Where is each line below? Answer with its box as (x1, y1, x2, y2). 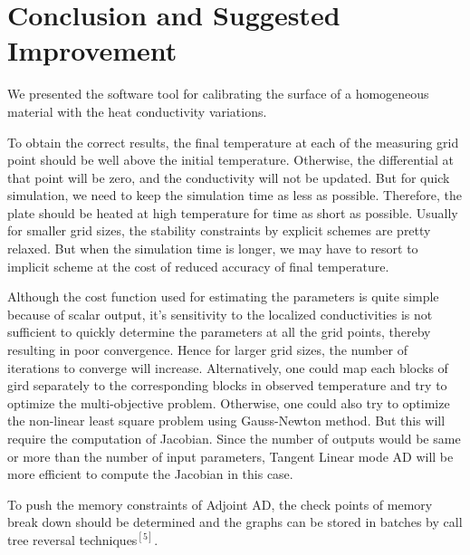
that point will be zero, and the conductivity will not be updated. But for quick (7, 167, 450, 187)
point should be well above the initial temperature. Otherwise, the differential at (7, 150, 455, 169)
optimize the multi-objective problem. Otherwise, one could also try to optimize (7, 393, 450, 412)
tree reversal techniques (7, 530, 138, 549)
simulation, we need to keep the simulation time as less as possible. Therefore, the (7, 186, 462, 205)
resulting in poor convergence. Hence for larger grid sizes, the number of (7, 340, 408, 359)
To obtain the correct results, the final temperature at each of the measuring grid (7, 132, 459, 151)
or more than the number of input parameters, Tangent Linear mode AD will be (7, 446, 454, 465)
